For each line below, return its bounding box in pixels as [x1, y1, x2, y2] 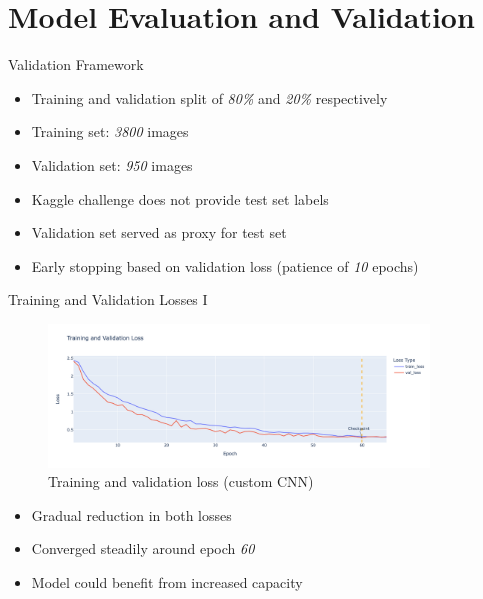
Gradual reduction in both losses [31, 504, 232, 525]
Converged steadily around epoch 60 [31, 538, 255, 559]
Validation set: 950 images [31, 154, 193, 175]
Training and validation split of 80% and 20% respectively [31, 87, 388, 108]
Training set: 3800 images [31, 121, 189, 142]
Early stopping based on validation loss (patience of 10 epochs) [31, 255, 419, 276]
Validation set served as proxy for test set [31, 222, 287, 243]
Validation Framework [8, 54, 144, 75]
